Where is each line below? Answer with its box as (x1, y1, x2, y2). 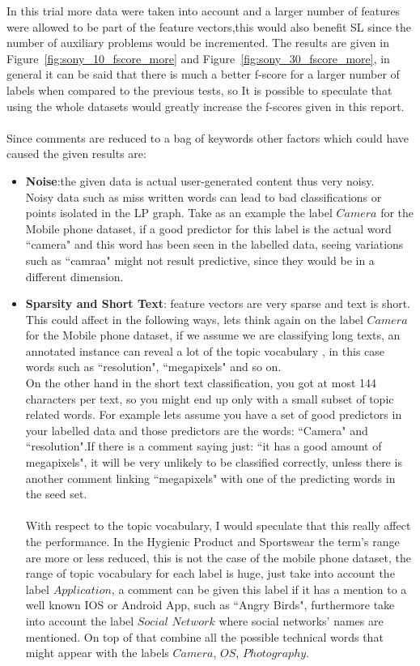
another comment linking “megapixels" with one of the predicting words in (25, 469, 396, 486)
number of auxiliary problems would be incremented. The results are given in (6, 34, 389, 51)
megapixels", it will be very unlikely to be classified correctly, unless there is (25, 454, 402, 471)
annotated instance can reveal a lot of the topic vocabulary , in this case (25, 342, 385, 359)
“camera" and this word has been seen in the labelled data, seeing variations (25, 236, 404, 253)
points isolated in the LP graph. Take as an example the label (25, 204, 333, 221)
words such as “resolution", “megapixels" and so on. (25, 358, 282, 375)
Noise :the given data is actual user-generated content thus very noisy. (25, 172, 375, 189)
